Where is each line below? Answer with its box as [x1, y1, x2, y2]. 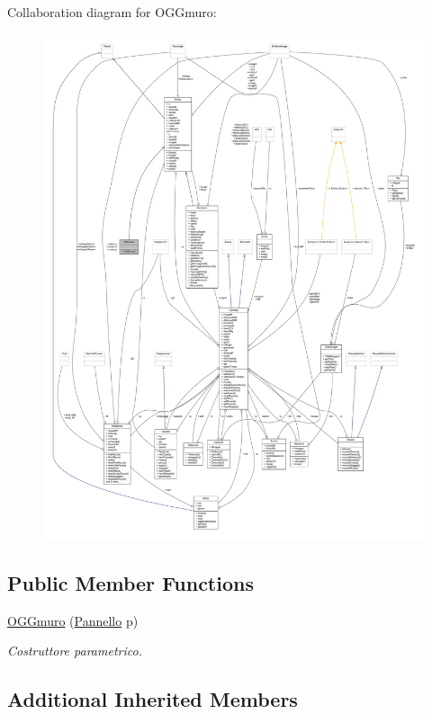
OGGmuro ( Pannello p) [7, 611, 139, 629]
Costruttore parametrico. [7, 641, 142, 660]
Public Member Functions [7, 568, 254, 596]
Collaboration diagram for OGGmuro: [7, 3, 217, 21]
